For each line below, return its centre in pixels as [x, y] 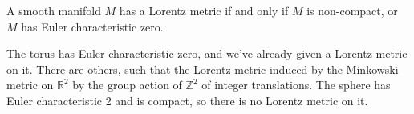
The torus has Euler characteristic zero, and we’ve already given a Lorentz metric [207, 53]
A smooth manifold [54, 10]
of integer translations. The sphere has [296, 85]
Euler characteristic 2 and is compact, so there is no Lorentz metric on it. [187, 100]
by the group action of [127, 85]
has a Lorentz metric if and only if [204, 10]
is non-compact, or [352, 10]
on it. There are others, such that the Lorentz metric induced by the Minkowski [203, 69]
